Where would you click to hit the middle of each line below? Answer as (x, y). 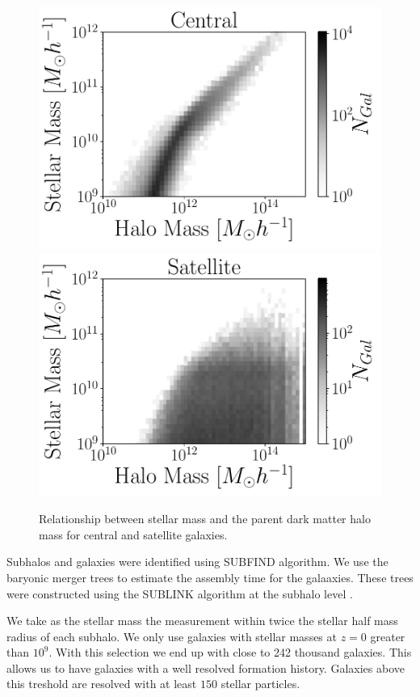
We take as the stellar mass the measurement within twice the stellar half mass (202, 621)
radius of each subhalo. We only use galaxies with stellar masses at (172, 636)
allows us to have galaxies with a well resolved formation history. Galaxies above (206, 667)
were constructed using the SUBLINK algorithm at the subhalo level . (180, 593)
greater (388, 636)
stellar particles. (260, 684)
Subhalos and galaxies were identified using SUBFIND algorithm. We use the (197, 562)
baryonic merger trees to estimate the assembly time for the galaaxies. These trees (210, 577)
